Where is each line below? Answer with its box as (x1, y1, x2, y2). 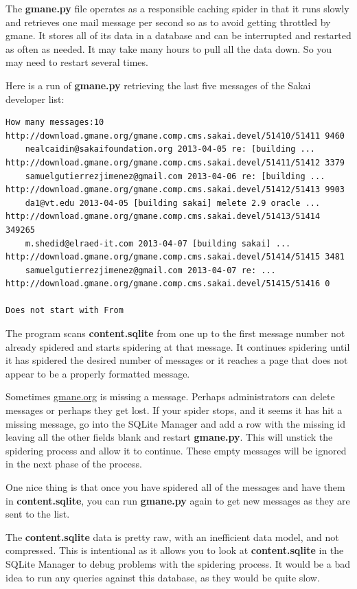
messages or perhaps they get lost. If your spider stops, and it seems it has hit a (5, 403, 343, 417)
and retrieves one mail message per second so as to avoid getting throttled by (5, 14, 331, 29)
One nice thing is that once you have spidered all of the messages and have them (5, 480, 345, 494)
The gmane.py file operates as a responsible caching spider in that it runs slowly (5, 1, 349, 15)
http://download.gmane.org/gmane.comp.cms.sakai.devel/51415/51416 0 (5, 279, 330, 289)
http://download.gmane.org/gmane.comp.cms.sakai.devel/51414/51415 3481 (5, 252, 345, 262)
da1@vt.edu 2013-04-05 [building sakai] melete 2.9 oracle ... (25, 198, 321, 208)
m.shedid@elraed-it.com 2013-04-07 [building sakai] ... (25, 238, 291, 249)
